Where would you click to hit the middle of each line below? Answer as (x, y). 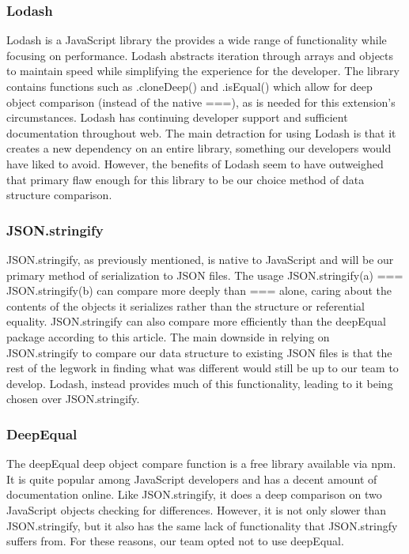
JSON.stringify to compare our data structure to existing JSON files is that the (199, 352)
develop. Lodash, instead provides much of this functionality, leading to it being (200, 383)
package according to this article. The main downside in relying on (168, 336)
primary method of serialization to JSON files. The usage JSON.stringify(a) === (205, 275)
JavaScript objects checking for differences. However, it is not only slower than (197, 509)
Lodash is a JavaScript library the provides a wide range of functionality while (197, 40)
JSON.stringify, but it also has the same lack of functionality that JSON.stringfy (202, 525)
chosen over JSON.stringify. (73, 399)
